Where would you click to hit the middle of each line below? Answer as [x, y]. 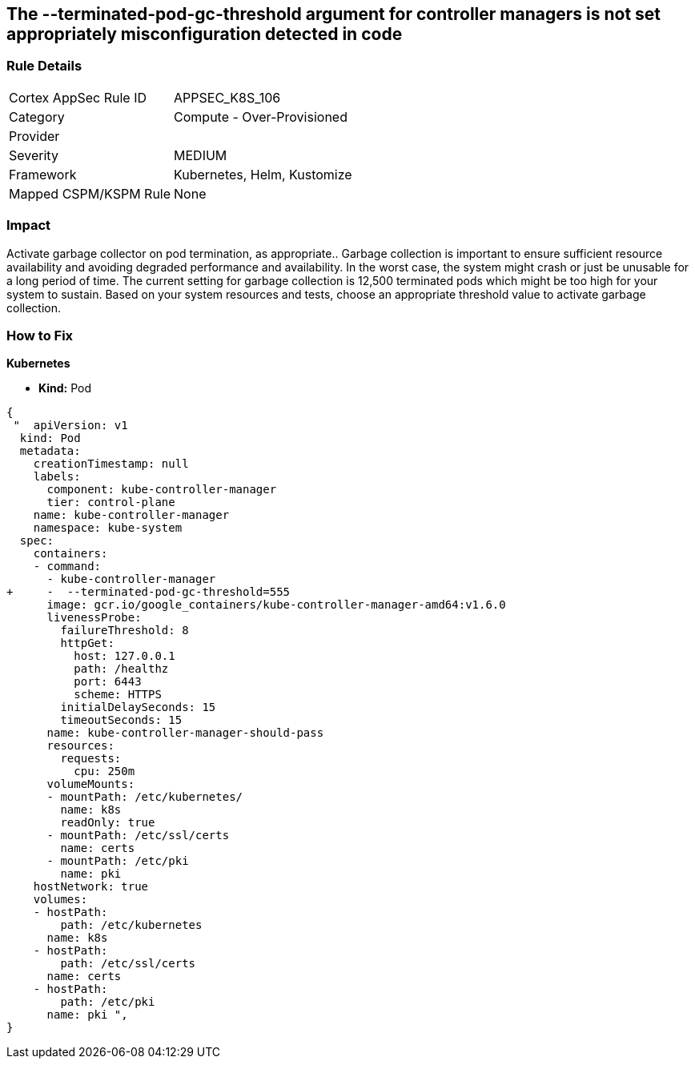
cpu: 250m [104, 772]
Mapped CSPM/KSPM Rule [90, 193]
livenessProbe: [94, 618]
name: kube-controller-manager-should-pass [185, 733]
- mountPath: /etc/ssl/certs [138, 836]
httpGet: [87, 643]
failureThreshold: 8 [125, 631]
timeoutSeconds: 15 [121, 720]
